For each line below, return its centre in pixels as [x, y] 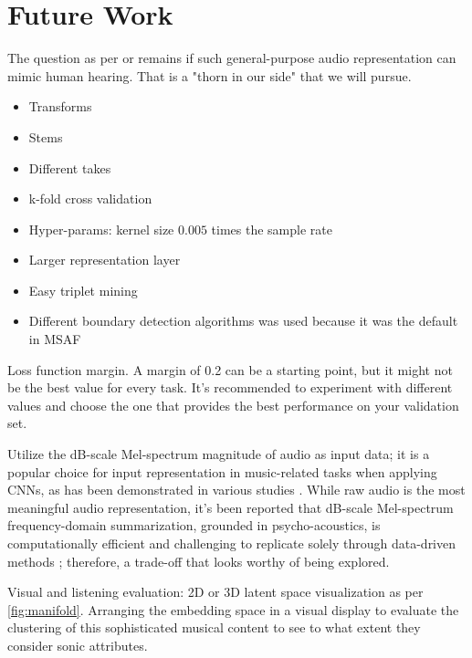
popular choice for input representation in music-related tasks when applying [222, 471]
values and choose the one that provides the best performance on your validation [233, 405]
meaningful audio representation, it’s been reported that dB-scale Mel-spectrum [231, 507]
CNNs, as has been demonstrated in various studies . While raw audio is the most [236, 490]
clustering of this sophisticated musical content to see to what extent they [214, 627]
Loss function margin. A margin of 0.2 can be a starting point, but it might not [230, 369]
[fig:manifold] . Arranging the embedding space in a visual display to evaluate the [233, 609]
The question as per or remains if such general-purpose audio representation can [232, 58]
